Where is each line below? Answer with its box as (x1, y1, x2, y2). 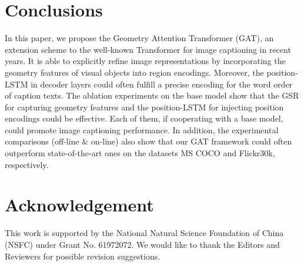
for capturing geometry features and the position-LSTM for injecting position (5, 100, 284, 113)
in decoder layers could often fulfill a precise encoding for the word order (31, 78, 293, 90)
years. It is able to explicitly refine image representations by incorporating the (5, 55, 286, 67)
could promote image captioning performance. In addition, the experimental (5, 123, 279, 136)
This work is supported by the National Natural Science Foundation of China (5, 227, 284, 239)
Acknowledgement (5, 193, 154, 217)
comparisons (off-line (5, 135, 79, 147)
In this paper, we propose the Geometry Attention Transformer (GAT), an (5, 32, 274, 44)
